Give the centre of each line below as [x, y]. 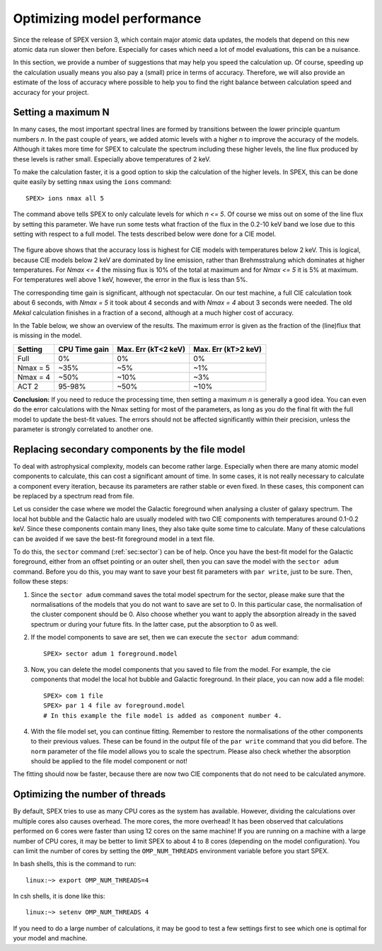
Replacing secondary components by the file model [129, 449]
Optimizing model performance [107, 18]
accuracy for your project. [51, 92]
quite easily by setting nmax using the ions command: [92, 182]
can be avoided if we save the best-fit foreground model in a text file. [114, 539]
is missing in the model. [47, 336]
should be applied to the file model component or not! [109, 761]
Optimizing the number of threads [89, 794]
